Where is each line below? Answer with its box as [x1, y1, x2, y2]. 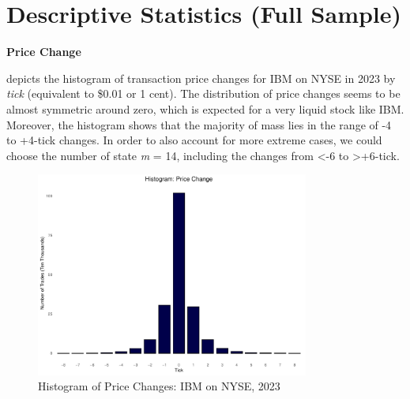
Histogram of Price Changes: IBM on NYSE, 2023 [38, 378, 280, 394]
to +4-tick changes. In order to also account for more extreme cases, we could [6, 132, 382, 148]
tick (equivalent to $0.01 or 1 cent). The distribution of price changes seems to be [6, 85, 401, 102]
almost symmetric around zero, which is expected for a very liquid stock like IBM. [6, 100, 404, 117]
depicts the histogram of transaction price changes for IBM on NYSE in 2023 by [6, 69, 396, 86]
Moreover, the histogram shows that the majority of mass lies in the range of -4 [6, 116, 392, 132]
